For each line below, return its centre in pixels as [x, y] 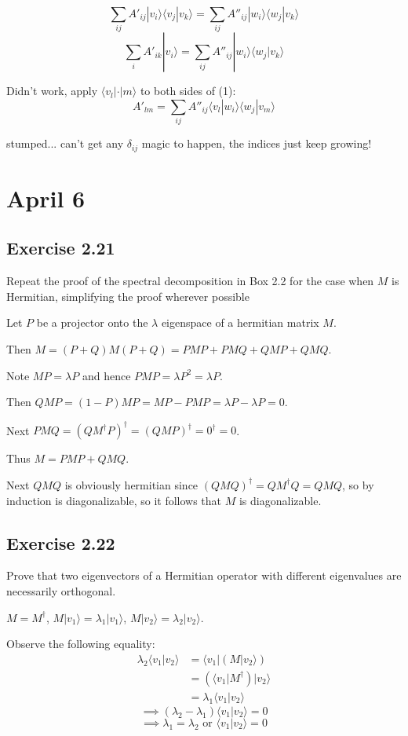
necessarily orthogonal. [61, 590]
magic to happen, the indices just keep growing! [257, 143]
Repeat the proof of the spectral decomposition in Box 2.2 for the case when [190, 281]
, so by [358, 484]
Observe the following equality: [81, 644]
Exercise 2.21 [61, 248]
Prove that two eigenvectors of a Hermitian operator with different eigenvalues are [204, 575]
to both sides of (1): [188, 91]
